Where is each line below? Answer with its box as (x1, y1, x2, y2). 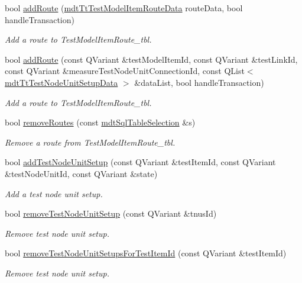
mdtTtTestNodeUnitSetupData (5, 76, 118, 88)
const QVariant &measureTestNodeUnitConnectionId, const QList (5, 65, 245, 77)
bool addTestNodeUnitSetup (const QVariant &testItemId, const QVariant (5, 156, 276, 168)
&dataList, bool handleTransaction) (134, 76, 264, 88)
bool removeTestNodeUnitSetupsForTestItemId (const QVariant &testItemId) (5, 247, 287, 259)
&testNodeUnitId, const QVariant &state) (5, 167, 158, 179)
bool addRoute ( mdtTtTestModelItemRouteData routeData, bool (5, 2, 243, 14)
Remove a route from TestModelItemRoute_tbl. (5, 136, 176, 148)
